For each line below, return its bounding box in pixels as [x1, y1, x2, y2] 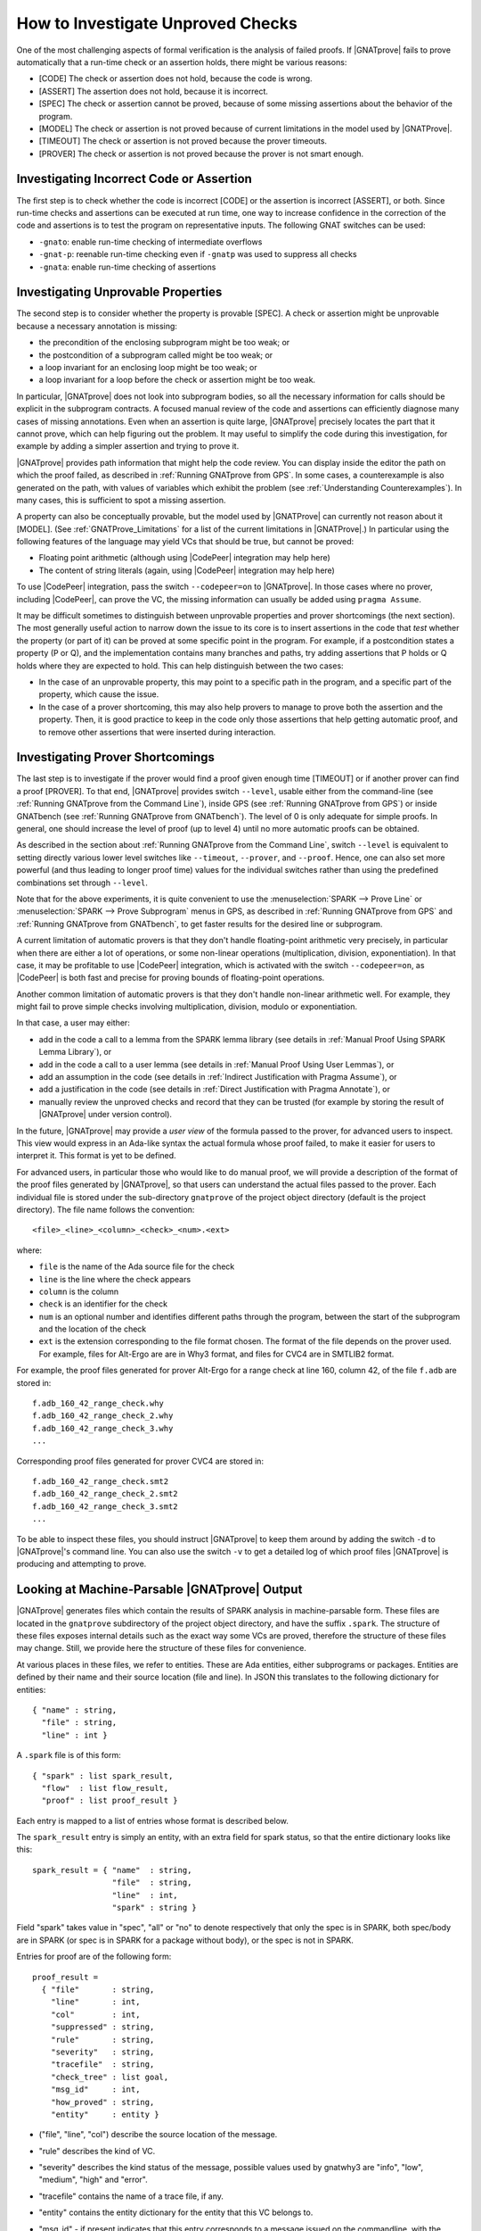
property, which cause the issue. [38, 689, 159, 700]
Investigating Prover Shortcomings [16, 750, 216, 765]
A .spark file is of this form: [16, 1750, 121, 1761]
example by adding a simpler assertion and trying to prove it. [16, 441, 240, 452]
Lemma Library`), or [38, 1047, 112, 1057]
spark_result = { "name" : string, [32, 1865, 192, 1875]
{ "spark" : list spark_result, [32, 1771, 174, 1780]
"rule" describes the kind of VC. [38, 2145, 156, 2156]
